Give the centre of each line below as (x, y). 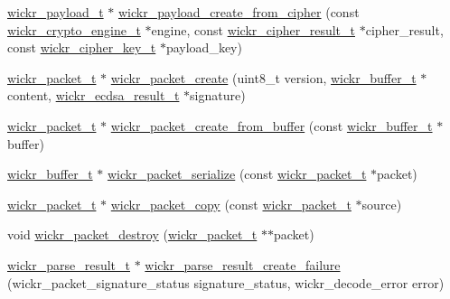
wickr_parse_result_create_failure (243, 264)
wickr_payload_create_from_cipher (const (239, 12)
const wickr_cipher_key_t (82, 47)
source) (382, 204)
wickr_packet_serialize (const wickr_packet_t (237, 174)
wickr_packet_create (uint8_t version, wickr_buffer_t (263, 77)
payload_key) (204, 47)
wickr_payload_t (56, 12)
